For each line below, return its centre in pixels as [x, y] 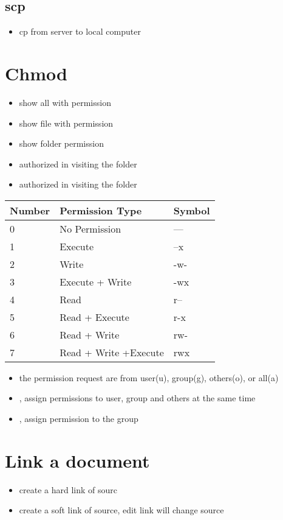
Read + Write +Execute [112, 352]
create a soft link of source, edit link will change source [121, 510]
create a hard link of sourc [68, 489]
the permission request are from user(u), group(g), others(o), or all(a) [149, 377]
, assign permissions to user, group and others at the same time [137, 398]
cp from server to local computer [80, 31]
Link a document [77, 460]
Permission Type [101, 210]
